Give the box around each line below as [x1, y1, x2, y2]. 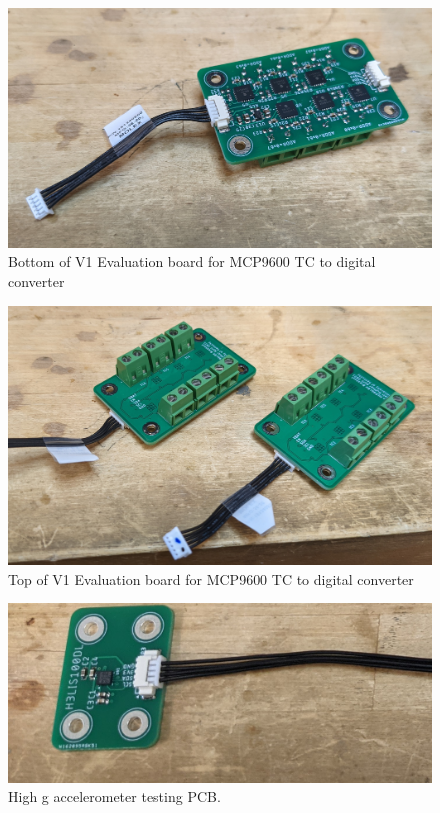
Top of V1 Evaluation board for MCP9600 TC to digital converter [8, 568, 414, 589]
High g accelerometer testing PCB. [8, 786, 221, 807]
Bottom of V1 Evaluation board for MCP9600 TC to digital [8, 251, 376, 272]
